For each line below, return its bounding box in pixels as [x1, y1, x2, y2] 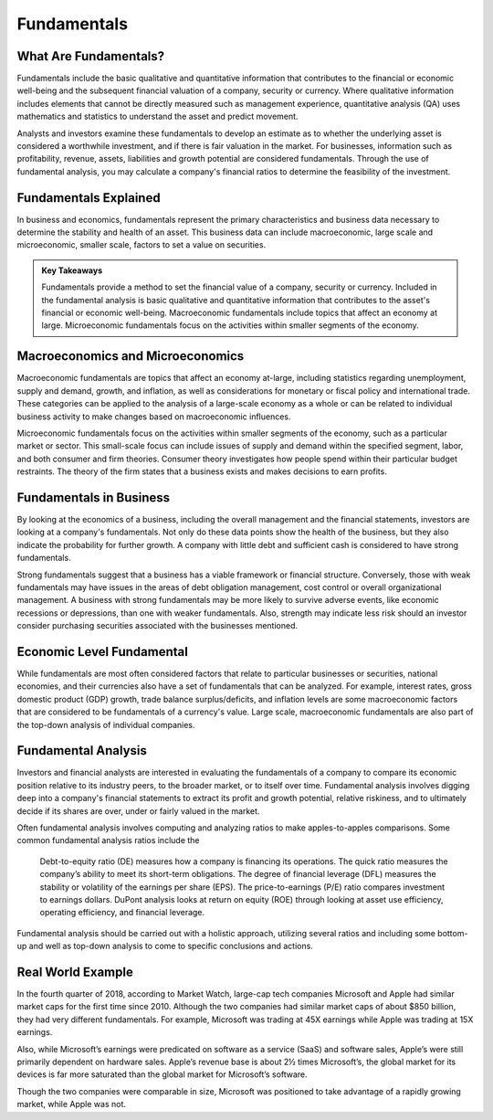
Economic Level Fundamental [16, 644, 189, 660]
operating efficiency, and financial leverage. [39, 907, 205, 918]
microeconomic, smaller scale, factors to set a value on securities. [16, 239, 267, 250]
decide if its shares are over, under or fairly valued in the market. [16, 805, 260, 817]
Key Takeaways [41, 265, 103, 276]
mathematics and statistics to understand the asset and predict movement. [16, 111, 299, 122]
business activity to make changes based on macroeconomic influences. [16, 411, 291, 422]
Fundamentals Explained [16, 190, 161, 206]
